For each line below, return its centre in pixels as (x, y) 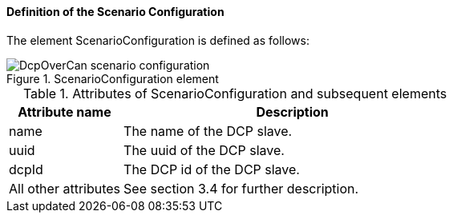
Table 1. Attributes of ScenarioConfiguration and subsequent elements (235, 93)
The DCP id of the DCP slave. (212, 169)
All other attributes (65, 188)
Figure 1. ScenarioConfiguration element (113, 78)
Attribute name (65, 111)
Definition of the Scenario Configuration (115, 12)
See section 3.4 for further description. (241, 188)
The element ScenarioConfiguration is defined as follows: (158, 40)
